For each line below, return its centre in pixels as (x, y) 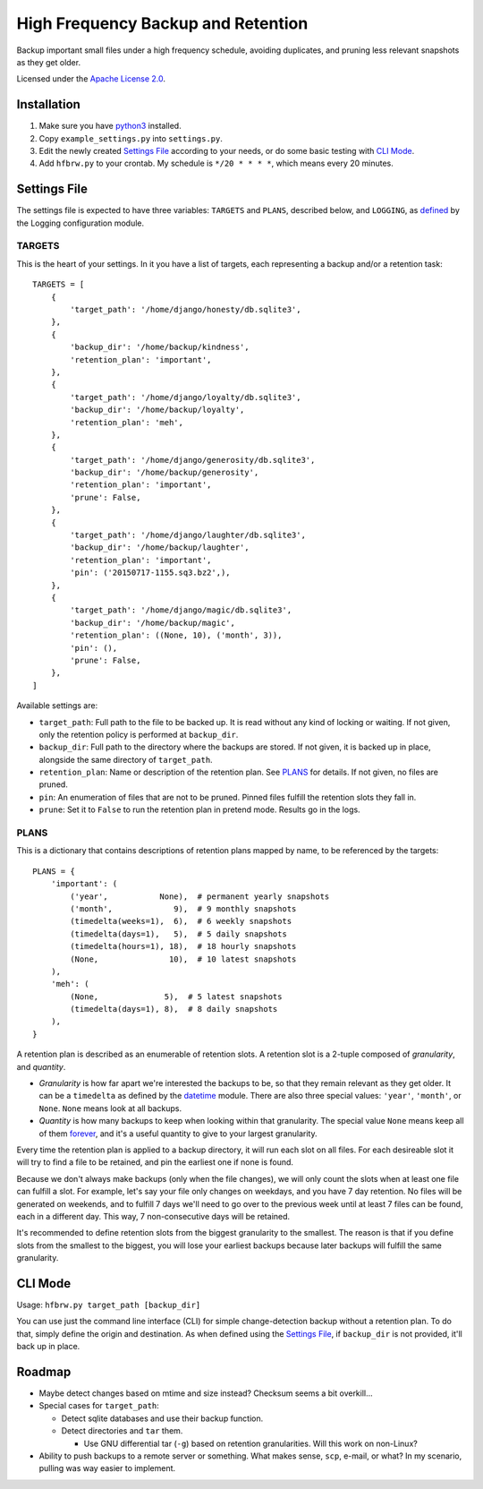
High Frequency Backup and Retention (162, 23)
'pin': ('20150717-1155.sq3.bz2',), (151, 573)
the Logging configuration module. (80, 223)
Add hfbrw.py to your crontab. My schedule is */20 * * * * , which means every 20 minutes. (216, 163)
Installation (48, 104)
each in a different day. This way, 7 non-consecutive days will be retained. (153, 1216)
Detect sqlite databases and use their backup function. (162, 1418)
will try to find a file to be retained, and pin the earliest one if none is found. (155, 1162)
